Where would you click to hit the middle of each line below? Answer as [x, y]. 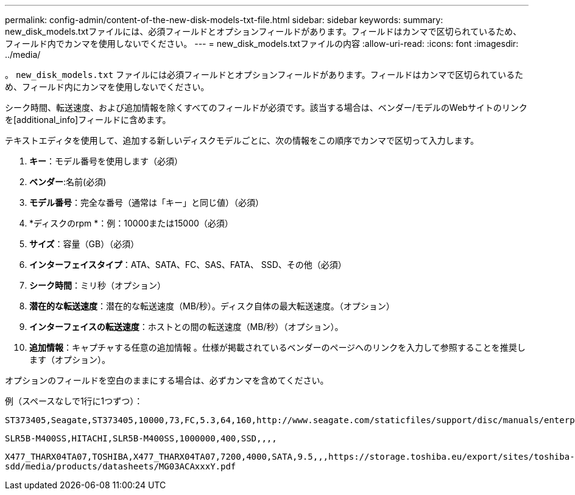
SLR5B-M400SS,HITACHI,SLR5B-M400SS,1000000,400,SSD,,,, [141, 438]
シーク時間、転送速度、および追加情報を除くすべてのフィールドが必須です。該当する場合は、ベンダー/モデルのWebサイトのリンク [266, 107]
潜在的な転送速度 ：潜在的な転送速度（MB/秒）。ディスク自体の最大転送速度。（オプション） [212, 306]
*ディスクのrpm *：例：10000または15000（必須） [131, 223]
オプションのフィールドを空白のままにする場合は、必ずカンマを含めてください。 [167, 380]
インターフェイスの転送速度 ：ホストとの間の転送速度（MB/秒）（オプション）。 [186, 327]
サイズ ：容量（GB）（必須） [84, 244]
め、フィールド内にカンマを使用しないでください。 [107, 87]
